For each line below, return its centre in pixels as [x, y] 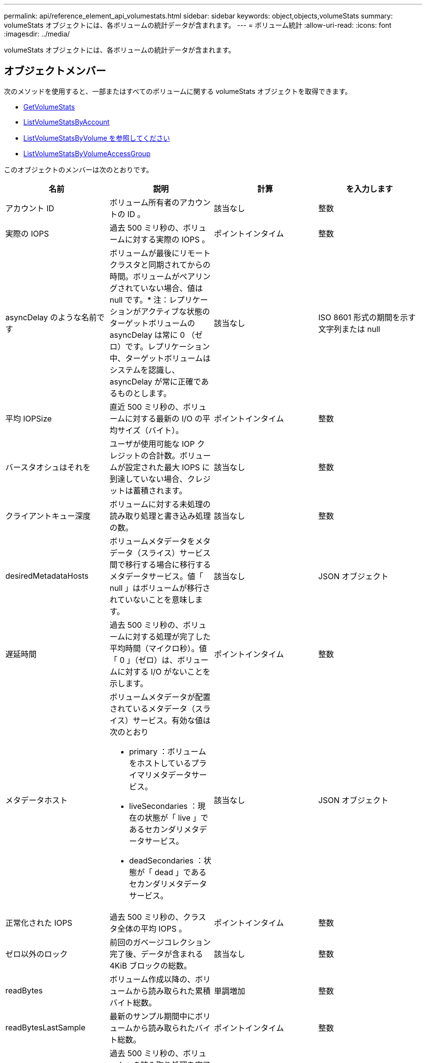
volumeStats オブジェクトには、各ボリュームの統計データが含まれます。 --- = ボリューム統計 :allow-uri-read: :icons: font [198, 25]
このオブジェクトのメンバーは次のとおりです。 [79, 169]
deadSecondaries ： [166, 860]
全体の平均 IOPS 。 [152, 928]
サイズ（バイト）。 [151, 430]
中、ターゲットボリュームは [160, 358]
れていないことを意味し [152, 599]
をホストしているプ [164, 763]
